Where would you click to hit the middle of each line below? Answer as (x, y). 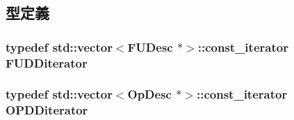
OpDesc (149, 94)
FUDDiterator (47, 62)
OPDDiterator (47, 110)
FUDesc (150, 47)
